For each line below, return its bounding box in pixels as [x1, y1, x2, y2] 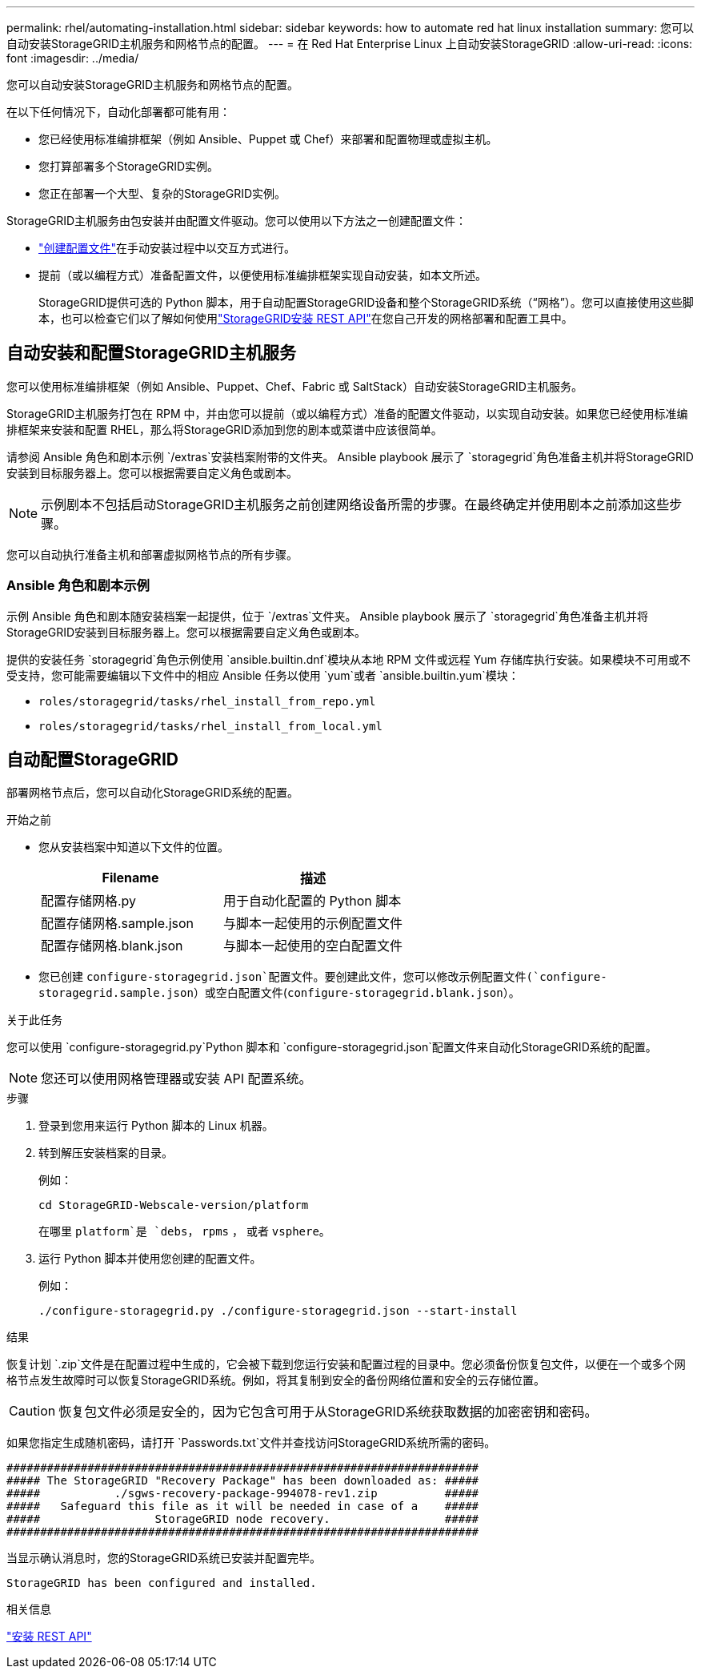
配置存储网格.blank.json [41, 938, 183, 954]
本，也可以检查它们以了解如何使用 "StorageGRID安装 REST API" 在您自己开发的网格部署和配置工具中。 [38, 311, 573, 325]
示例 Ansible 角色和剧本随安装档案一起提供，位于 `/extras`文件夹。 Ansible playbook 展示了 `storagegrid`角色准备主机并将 [6, 609, 648, 623]
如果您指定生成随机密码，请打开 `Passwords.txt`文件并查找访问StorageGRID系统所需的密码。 [6, 1436, 496, 1450]
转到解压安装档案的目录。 [38, 1146, 173, 1160]
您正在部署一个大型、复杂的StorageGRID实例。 [38, 187, 286, 200]
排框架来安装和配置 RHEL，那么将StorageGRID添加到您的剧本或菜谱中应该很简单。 [6, 422, 443, 436]
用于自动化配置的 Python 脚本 [223, 893, 402, 910]
